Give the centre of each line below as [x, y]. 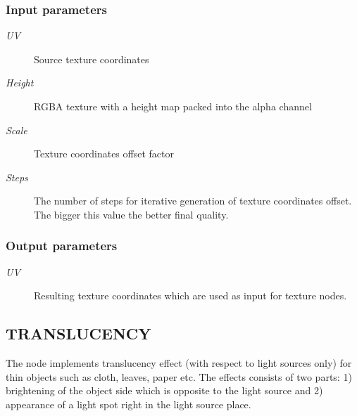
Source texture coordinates [92, 59]
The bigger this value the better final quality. [131, 214]
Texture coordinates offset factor [104, 154]
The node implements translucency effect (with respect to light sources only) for [179, 363]
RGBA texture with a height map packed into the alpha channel [173, 106]
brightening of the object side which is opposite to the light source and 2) [164, 390]
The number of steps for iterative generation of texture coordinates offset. [193, 201]
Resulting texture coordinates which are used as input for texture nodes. [190, 295]
